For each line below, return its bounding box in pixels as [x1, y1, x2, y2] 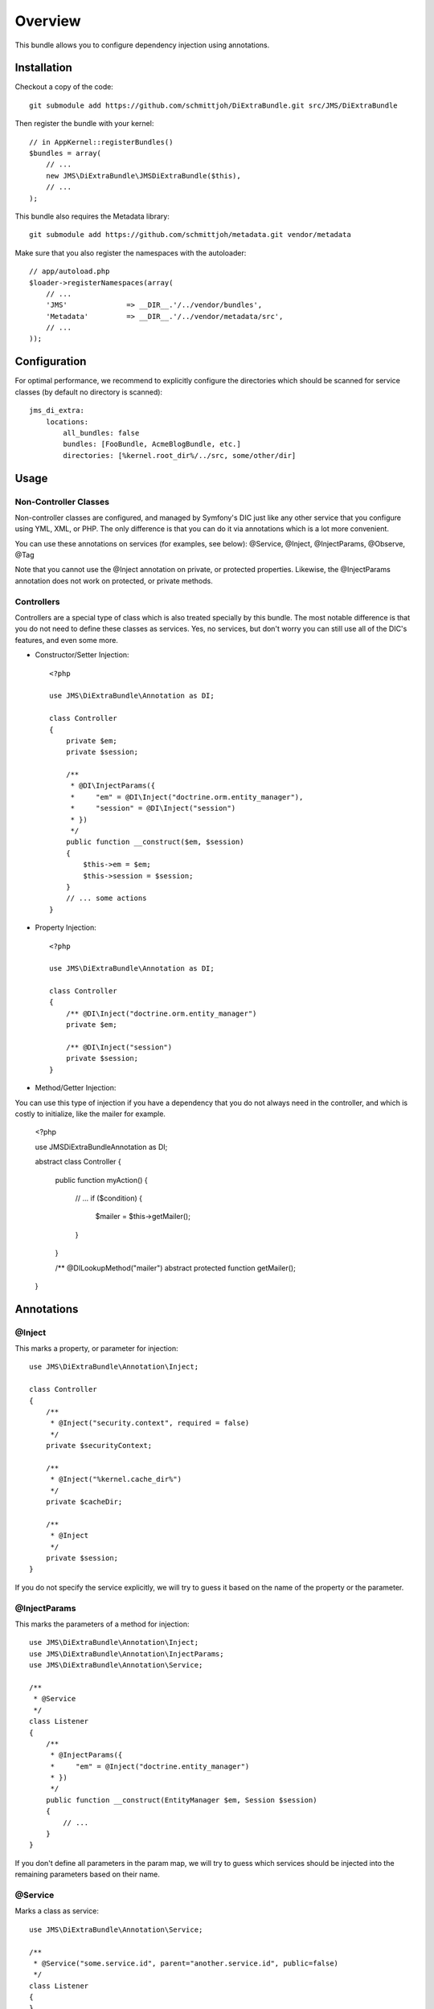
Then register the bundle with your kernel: [14, 119, 154, 129]
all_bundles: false [63, 428, 140, 437]
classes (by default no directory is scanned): [14, 387, 163, 397]
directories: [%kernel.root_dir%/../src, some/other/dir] [63, 451, 297, 460]
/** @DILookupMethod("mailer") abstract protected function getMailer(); [55, 1262, 297, 1273]
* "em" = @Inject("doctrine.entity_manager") [50, 1761, 250, 1771]
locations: [45, 417, 89, 426]
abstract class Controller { [35, 1157, 122, 1167]
